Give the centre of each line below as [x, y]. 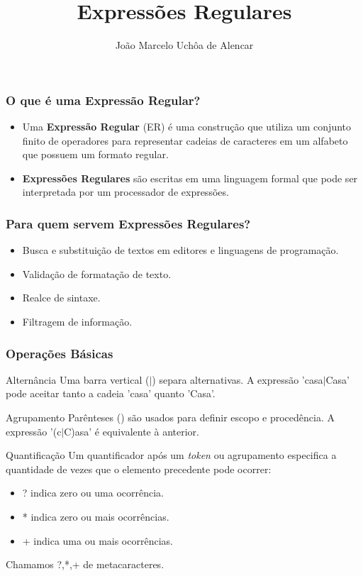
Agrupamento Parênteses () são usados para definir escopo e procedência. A [170, 417]
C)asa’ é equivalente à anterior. [132, 431]
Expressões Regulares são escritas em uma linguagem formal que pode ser [190, 178]
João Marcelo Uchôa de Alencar [184, 45]
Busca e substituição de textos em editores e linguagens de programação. [180, 250]
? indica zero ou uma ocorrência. [93, 493]
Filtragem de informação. [77, 321]
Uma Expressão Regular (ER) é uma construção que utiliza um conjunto [187, 127]
